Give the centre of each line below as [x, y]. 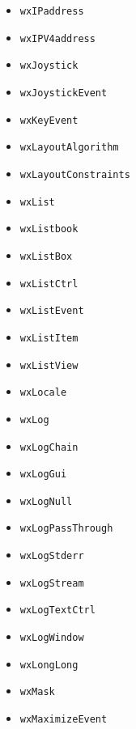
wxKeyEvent [49, 120]
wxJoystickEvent [64, 93]
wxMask [37, 692]
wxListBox [46, 256]
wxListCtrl [49, 284]
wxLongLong [49, 665]
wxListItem [49, 338]
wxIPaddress [52, 11]
